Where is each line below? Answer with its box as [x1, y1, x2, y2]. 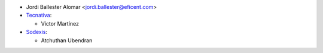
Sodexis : [26, 29, 48, 36]
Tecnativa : [26, 12, 52, 19]
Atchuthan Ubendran [41, 36, 93, 44]
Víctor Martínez [41, 20, 80, 27]
